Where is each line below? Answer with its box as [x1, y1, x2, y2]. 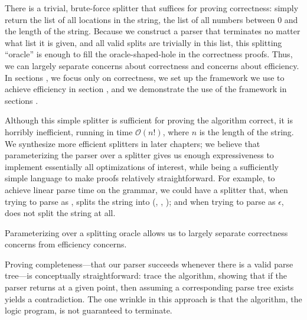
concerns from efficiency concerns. [5, 238, 127, 250]
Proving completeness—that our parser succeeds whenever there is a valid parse [5, 257, 293, 270]
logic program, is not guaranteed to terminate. [5, 304, 172, 316]
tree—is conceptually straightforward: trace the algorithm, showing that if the [5, 269, 288, 282]
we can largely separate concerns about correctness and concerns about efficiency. [5, 59, 299, 71]
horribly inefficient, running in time [5, 125, 133, 138]
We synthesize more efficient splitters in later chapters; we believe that [5, 137, 260, 149]
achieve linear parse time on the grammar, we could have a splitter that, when [5, 183, 288, 195]
